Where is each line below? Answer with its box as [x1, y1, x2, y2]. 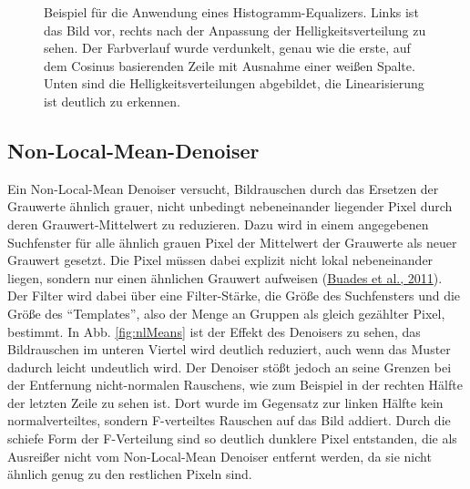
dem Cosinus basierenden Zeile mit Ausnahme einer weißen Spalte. [44, 56, 415, 75]
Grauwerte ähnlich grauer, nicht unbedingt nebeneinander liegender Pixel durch [7, 197, 453, 216]
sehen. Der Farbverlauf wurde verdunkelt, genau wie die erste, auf [44, 38, 411, 57]
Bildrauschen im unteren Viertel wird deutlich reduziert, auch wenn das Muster [7, 340, 451, 359]
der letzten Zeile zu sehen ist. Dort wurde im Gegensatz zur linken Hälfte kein [7, 392, 444, 412]
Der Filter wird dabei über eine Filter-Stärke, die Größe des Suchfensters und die [7, 286, 461, 305]
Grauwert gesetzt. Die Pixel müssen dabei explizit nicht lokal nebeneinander [7, 250, 434, 270]
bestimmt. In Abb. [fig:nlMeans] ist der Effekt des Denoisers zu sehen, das [7, 321, 421, 341]
